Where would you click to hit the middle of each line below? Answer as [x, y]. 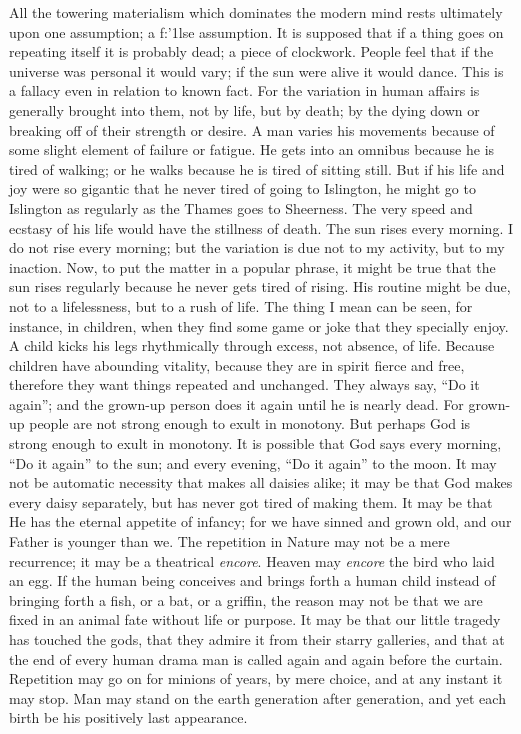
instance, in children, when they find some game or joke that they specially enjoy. [259, 325]
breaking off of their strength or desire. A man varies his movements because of [252, 129]
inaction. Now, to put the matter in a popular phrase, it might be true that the [252, 266]
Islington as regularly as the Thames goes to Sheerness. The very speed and [241, 207]
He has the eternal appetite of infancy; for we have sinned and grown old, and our [260, 521]
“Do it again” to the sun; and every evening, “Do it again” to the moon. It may [253, 462]
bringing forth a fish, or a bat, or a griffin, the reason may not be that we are [246, 599]
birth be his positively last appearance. [128, 717]
